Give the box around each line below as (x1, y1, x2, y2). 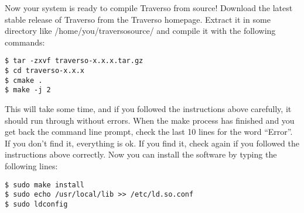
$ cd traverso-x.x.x (5, 67, 85, 75)
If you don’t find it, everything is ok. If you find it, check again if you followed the (5, 137, 299, 149)
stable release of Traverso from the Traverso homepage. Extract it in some (5, 13, 271, 25)
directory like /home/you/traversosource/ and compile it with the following (5, 25, 276, 37)
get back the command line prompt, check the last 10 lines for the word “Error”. (5, 125, 293, 138)
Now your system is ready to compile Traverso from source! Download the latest (5, 2, 293, 13)
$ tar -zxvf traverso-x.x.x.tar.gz (5, 57, 144, 65)
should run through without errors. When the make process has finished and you (5, 114, 295, 126)
